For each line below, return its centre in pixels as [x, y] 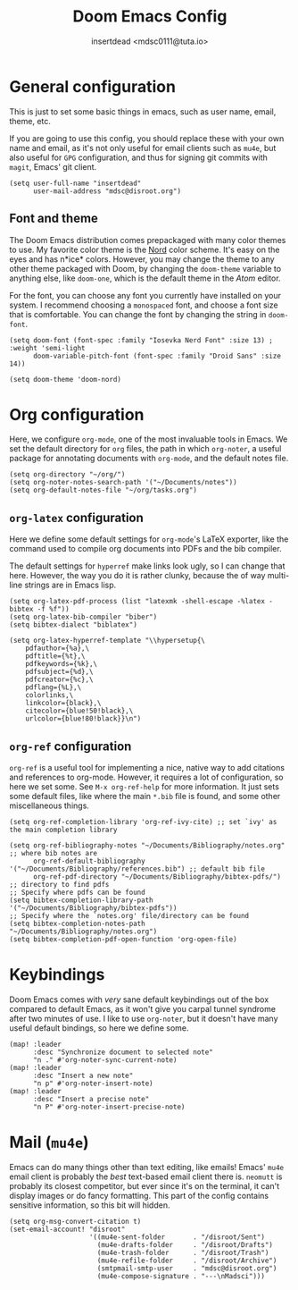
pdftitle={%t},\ [56, 656]
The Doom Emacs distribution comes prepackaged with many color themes [148, 240]
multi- [278, 576]
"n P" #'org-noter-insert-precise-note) [109, 1107]
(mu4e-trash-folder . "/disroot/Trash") [183, 1252]
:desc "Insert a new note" [83, 1075]
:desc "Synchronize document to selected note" [123, 1052]
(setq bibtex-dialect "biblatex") [74, 625]
